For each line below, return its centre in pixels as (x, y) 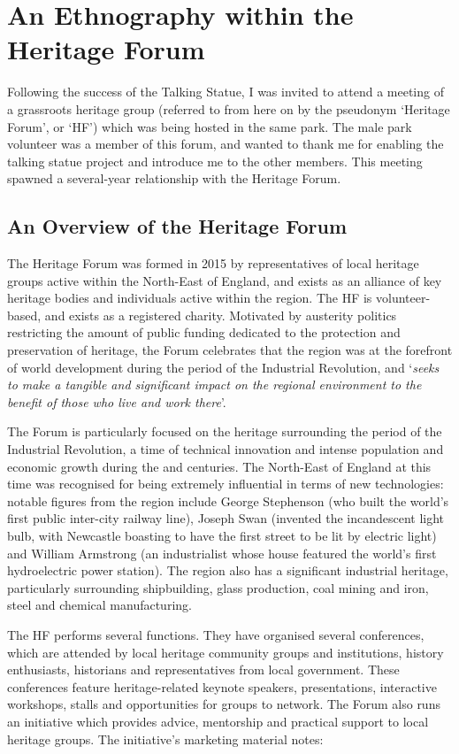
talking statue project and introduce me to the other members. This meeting (215, 161)
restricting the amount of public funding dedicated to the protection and (204, 332)
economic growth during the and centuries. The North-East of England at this (219, 466)
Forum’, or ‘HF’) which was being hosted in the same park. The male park (210, 126)
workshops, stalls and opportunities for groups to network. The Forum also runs (224, 704)
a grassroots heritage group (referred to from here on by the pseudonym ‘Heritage (229, 108)
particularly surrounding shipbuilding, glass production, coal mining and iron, (218, 587)
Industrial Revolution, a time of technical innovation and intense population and (226, 449)
